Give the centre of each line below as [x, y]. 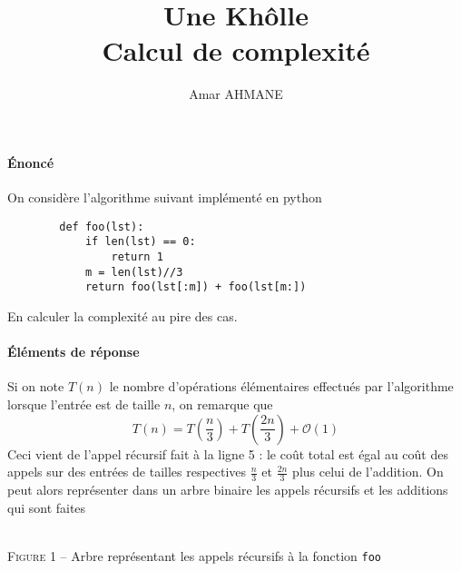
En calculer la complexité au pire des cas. [123, 315]
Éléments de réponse [74, 352]
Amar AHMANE [236, 94]
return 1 [137, 257]
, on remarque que [222, 404]
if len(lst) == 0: [140, 242]
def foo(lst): [102, 226]
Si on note [36, 386]
